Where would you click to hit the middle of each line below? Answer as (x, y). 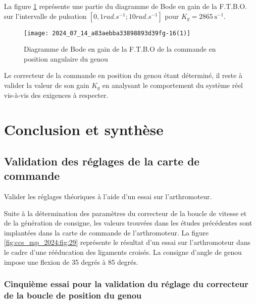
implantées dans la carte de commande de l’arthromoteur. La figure (106, 232)
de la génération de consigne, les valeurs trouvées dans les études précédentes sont (128, 223)
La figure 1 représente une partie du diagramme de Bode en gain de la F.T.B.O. (126, 6)
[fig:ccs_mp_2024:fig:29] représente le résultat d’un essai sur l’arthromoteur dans (127, 242)
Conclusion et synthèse (84, 129)
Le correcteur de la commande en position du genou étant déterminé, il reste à (123, 75)
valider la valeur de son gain (47, 85)
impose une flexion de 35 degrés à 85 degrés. (71, 262)
